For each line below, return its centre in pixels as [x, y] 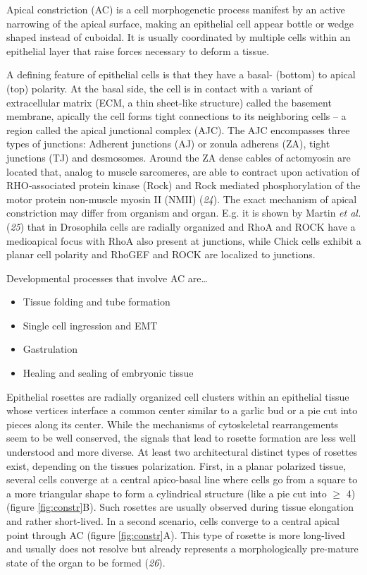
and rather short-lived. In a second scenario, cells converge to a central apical [173, 521]
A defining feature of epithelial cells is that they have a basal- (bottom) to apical [181, 74]
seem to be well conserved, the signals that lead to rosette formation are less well [181, 438]
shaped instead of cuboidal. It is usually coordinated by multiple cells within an [179, 37]
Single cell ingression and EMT [90, 325]
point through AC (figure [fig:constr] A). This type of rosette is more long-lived [176, 534]
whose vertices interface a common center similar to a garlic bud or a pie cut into [182, 410]
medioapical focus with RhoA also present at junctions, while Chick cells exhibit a [184, 240]
